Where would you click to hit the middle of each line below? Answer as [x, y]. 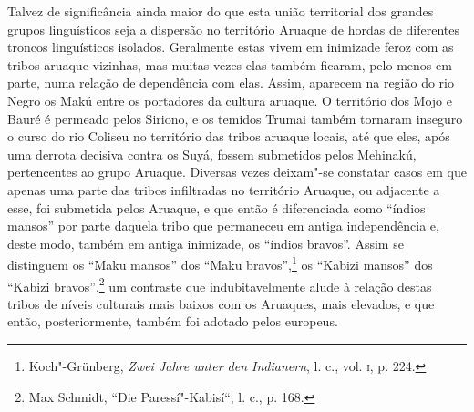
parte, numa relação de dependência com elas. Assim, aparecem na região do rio [231, 82]
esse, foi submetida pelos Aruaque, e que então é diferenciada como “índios [216, 207]
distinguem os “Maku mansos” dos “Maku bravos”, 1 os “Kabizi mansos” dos [220, 263]
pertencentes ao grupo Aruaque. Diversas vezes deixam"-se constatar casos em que [237, 172]
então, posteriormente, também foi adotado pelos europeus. [173, 321]
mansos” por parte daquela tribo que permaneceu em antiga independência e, [223, 226]
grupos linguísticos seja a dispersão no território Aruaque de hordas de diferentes [234, 29]
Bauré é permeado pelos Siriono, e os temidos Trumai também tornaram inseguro [235, 118]
